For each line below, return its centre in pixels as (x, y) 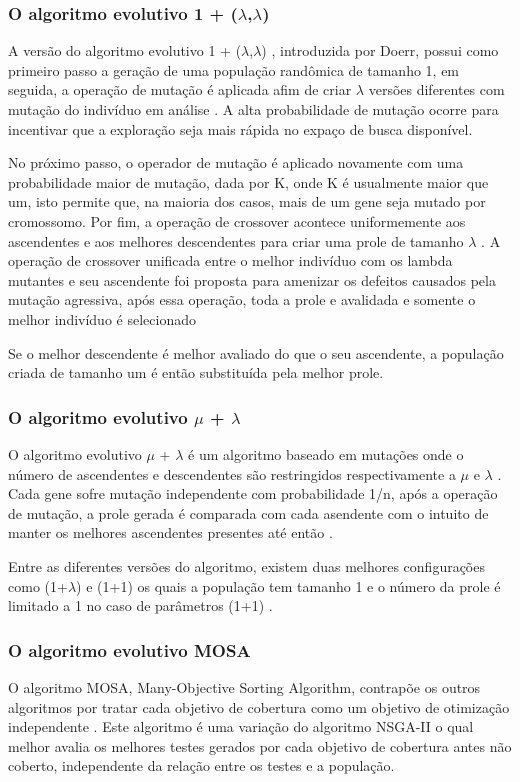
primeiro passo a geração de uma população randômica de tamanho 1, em (234, 69)
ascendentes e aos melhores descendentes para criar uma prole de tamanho (236, 240)
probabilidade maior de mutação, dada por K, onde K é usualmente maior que (248, 181)
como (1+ (38, 585)
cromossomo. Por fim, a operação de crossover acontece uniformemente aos (237, 220)
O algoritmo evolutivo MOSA (129, 649)
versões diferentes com (436, 89)
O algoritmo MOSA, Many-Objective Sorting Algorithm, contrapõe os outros (244, 686)
